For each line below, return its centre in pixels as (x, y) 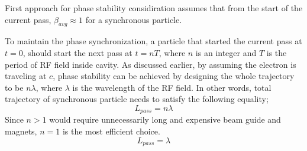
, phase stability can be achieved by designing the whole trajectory (174, 76)
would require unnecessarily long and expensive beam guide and (165, 119)
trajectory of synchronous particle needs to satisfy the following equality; (137, 99)
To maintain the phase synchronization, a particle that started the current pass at (153, 41)
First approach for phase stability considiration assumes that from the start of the (154, 8)
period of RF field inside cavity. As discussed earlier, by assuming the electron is (151, 64)
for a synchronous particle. (134, 19)
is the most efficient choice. (111, 131)
